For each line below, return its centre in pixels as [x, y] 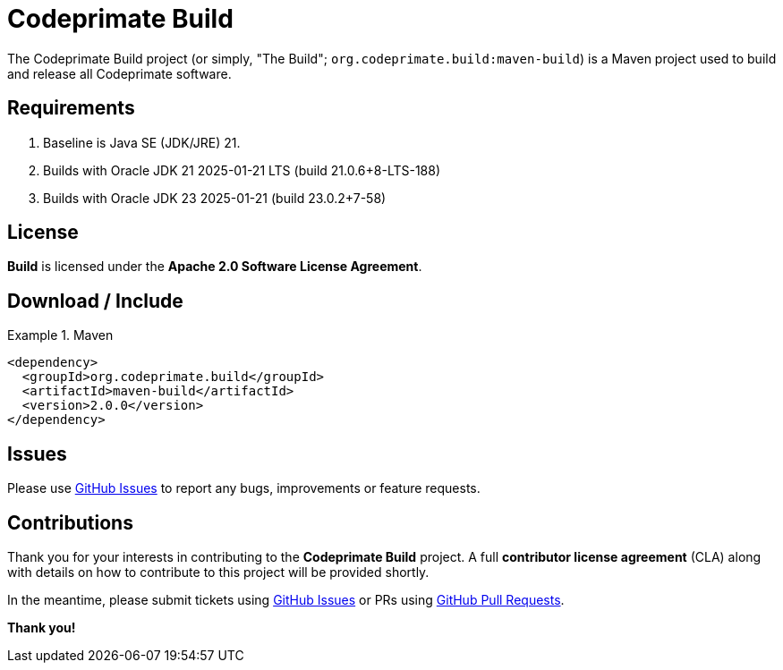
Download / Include [95, 301]
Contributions [70, 522]
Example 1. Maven [60, 335]
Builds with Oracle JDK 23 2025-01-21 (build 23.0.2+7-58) [215, 198]
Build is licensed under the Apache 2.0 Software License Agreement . [215, 267]
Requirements [71, 108]
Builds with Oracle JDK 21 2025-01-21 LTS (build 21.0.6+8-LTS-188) [242, 170]
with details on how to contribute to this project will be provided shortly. [218, 572]
